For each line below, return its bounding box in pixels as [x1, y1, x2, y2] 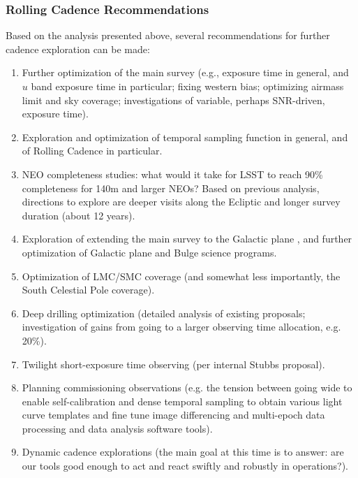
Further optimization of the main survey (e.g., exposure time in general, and [22, 65, 349, 80]
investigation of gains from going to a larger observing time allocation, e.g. [22, 319, 341, 334]
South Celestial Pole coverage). [22, 282, 155, 297]
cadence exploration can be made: [6, 41, 150, 56]
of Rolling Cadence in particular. [22, 143, 163, 158]
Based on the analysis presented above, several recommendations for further [6, 28, 330, 43]
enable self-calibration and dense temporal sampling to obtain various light [22, 393, 343, 408]
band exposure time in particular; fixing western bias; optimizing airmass [31, 79, 344, 93]
